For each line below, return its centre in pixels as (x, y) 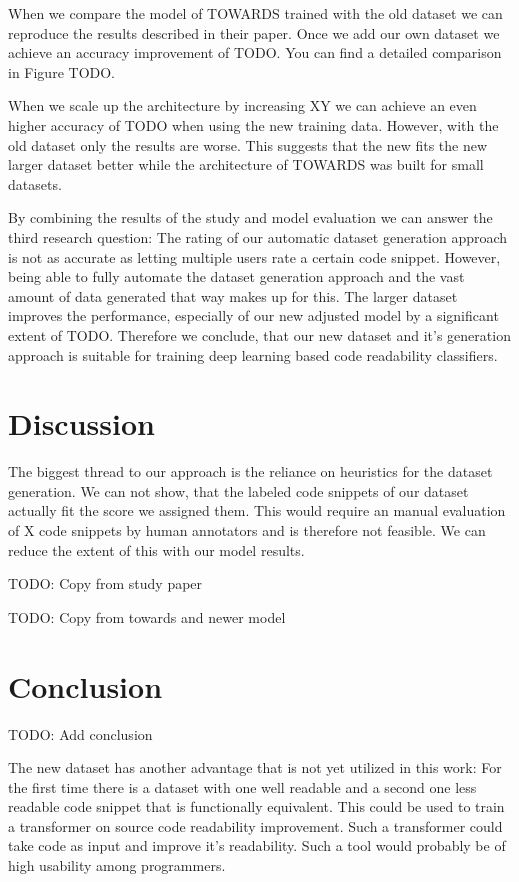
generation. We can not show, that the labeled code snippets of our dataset (238, 490)
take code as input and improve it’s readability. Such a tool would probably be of (257, 845)
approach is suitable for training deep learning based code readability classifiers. (253, 354)
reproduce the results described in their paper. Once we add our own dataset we (254, 32)
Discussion (81, 423)
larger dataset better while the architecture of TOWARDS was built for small (246, 164)
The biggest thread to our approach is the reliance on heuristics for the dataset (250, 471)
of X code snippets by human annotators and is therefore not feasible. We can (247, 530)
